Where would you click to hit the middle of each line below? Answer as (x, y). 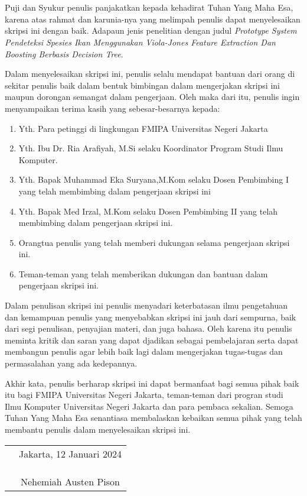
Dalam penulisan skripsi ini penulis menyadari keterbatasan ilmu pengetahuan (146, 305)
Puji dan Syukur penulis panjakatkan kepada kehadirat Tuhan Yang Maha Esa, (149, 7)
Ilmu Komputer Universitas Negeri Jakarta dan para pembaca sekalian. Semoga (149, 406)
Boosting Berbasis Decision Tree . (64, 54)
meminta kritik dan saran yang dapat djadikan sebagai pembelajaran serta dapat (152, 340)
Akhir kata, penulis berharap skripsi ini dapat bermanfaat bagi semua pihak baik (152, 383)
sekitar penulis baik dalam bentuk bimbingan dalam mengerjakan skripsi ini (142, 85)
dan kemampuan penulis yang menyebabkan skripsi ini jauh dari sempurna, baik (151, 317)
